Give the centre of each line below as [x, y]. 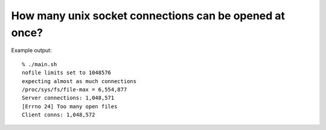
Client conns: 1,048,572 [59, 115]
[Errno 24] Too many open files [70, 106]
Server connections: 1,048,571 [68, 98]
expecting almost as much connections [79, 81]
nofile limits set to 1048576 [67, 73]
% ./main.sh [40, 64]
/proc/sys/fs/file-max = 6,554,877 [75, 89]
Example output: [31, 51]
